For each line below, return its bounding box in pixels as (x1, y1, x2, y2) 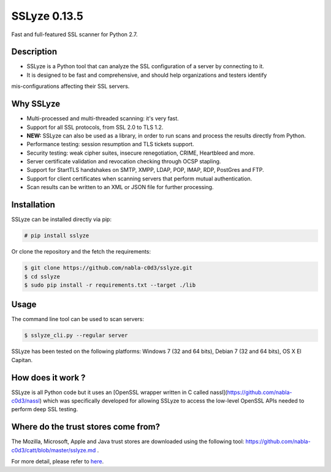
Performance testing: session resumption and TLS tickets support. (26, 141, 194, 148)
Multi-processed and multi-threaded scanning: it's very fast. (26, 115, 179, 122)
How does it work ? (11, 372, 86, 383)
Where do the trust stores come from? (11, 422, 161, 432)
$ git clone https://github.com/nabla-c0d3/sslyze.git (24, 265, 192, 271)
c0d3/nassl (11, 397, 40, 404)
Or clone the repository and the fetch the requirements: (11, 248, 151, 255)
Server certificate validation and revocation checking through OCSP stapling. (26, 158, 221, 165)
